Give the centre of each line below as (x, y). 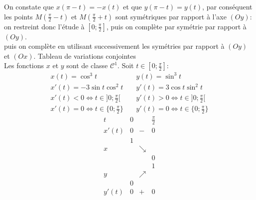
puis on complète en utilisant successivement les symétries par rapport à (114, 46)
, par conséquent (227, 6)
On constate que (29, 6)
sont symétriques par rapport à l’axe (171, 16)
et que (132, 6)
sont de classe (87, 65)
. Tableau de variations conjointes (85, 55)
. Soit (126, 65)
